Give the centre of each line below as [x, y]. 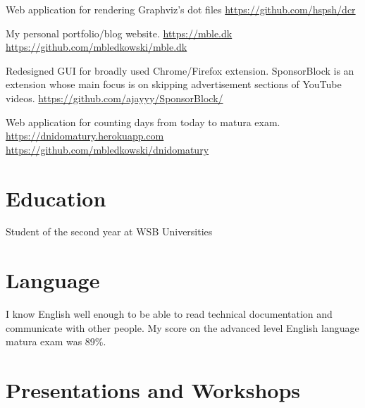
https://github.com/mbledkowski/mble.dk [97, 47]
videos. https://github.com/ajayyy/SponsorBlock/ [115, 98]
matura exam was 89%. [56, 341]
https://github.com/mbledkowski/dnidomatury [107, 149]
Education [56, 198]
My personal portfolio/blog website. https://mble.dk [119, 33]
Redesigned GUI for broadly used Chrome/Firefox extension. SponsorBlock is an [180, 70]
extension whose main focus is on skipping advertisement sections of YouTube [174, 84]
